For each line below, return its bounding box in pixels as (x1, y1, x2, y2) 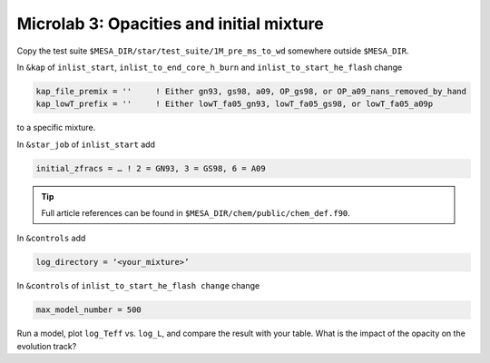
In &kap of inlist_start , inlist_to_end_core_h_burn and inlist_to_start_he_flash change (16, 62, 403, 73)
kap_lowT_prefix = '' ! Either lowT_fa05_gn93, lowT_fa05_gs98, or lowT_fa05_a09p (35, 99, 434, 109)
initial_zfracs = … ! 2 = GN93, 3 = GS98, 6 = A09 (35, 163, 267, 173)
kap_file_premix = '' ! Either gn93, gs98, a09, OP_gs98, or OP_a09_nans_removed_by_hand (35, 86, 467, 96)
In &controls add (16, 232, 86, 244)
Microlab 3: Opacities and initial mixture (16, 14, 324, 34)
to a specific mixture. (16, 123, 96, 133)
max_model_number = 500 (35, 305, 142, 315)
